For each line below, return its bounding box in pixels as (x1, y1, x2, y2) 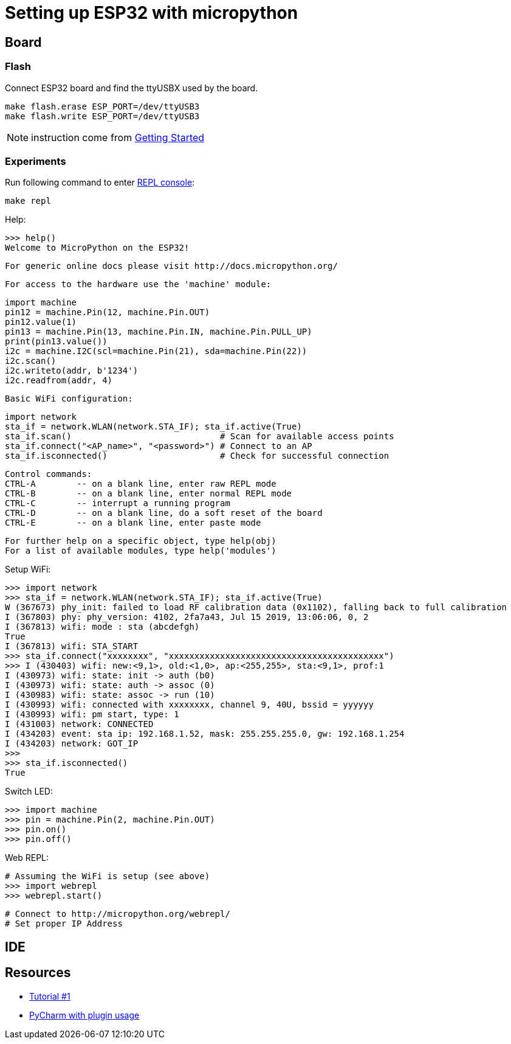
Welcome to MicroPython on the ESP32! (5, 243, 190, 253)
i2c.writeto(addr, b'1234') (5, 366, 139, 376)
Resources (5, 965, 71, 981)
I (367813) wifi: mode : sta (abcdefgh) (5, 622, 200, 632)
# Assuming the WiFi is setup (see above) (5, 871, 210, 882)
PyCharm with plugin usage (29, 1009, 140, 1020)
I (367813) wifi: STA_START (5, 641, 139, 652)
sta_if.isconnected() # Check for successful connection (5, 451, 389, 461)
